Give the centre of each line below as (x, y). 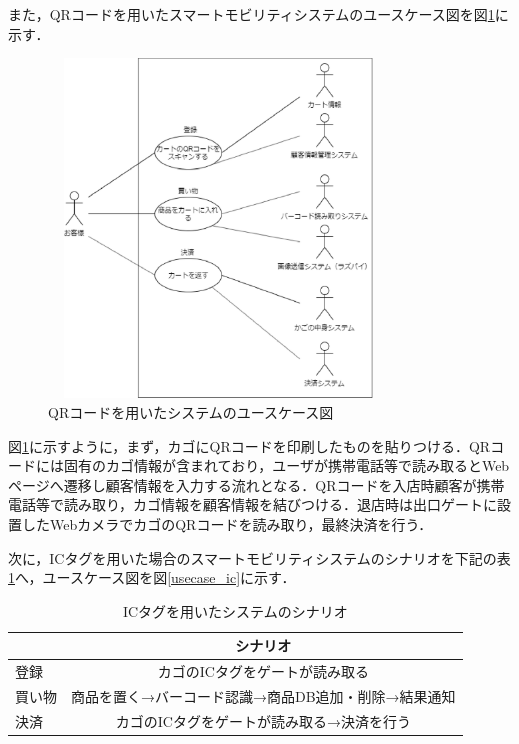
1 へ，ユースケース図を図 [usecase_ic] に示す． (152, 577)
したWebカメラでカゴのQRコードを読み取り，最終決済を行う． (227, 523)
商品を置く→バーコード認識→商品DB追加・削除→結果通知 (263, 695)
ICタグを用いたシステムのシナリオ (235, 610)
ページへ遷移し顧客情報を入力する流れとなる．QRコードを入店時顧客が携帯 (256, 484)
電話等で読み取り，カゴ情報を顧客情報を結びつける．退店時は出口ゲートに (253, 504)
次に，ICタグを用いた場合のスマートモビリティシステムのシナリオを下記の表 (259, 557)
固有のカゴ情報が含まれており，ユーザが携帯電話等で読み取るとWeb (286, 465)
